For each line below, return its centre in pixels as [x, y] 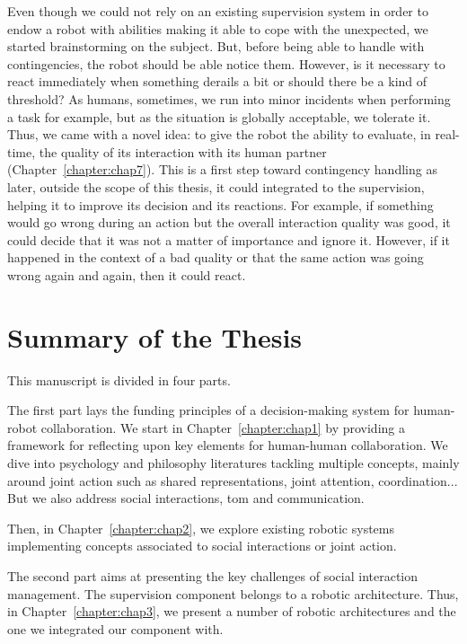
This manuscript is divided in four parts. [119, 379]
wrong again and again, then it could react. [127, 274]
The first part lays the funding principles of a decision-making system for [208, 410]
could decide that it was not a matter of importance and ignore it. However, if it [229, 239]
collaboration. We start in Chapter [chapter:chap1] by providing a [223, 427]
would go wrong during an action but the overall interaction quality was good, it [229, 222]
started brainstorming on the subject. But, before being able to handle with [216, 46]
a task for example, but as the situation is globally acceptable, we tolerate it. [219, 116]
